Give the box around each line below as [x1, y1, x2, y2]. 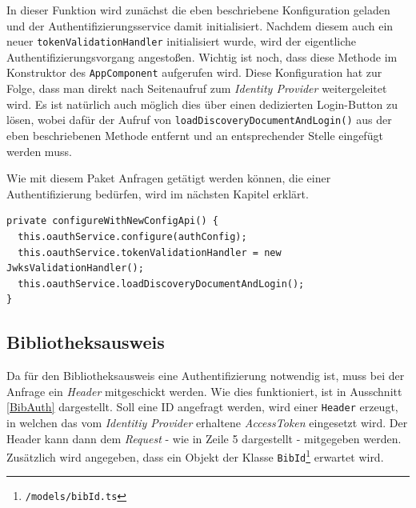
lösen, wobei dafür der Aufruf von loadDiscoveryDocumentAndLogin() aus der [6, 111, 392, 128]
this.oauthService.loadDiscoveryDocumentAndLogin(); [18, 278, 305, 290]
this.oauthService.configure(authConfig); [18, 230, 247, 242]
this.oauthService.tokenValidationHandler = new [18, 246, 282, 258]
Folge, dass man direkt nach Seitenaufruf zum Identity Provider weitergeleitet [6, 80, 387, 97]
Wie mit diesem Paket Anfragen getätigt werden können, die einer [6, 170, 331, 186]
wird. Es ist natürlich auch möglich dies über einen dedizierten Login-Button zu [6, 95, 398, 112]
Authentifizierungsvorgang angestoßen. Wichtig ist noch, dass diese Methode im [6, 48, 398, 65]
